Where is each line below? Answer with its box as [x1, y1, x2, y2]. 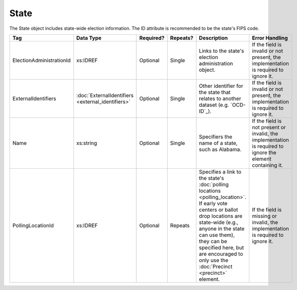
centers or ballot [199, 206, 238, 213]
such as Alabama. [199, 146, 242, 153]
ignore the [251, 149, 277, 156]
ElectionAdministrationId [12, 57, 71, 64]
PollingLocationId [12, 222, 54, 229]
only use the [199, 257, 229, 264]
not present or [251, 124, 286, 131]
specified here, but [199, 244, 244, 251]
